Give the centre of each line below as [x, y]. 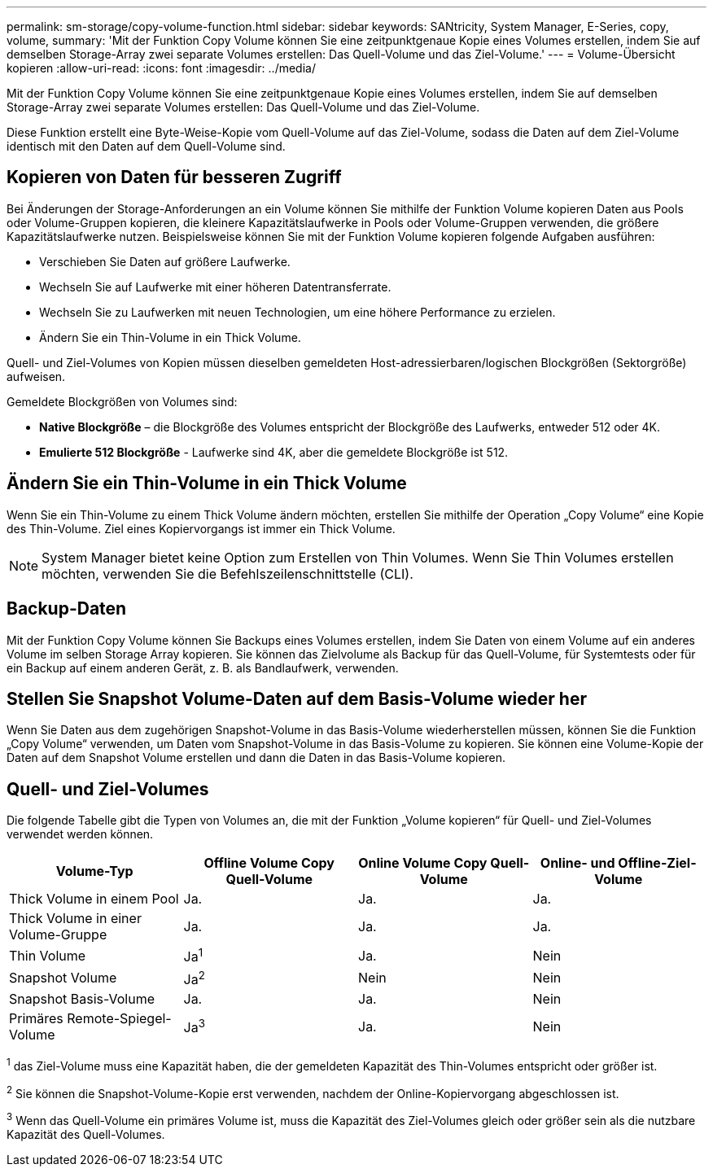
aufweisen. [36, 376]
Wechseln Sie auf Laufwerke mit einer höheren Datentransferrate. [215, 287]
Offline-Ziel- [657, 863]
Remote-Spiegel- [119, 1018]
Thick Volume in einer [75, 919]
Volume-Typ [94, 871]
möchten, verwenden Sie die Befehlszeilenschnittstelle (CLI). [227, 573]
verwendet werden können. [80, 834]
